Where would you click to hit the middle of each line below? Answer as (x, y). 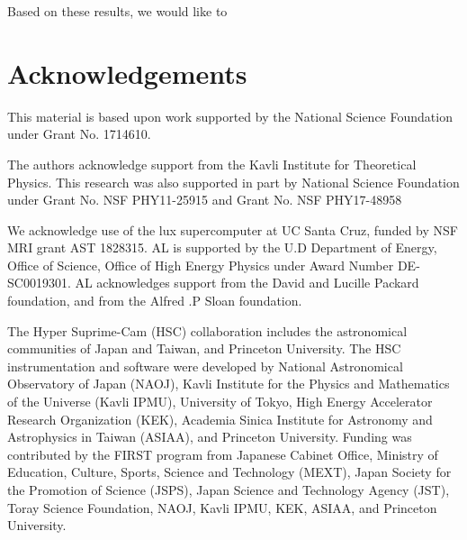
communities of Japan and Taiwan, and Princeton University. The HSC (204, 348)
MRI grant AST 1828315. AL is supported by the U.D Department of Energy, (222, 247)
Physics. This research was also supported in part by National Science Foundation (233, 182)
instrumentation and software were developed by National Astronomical (205, 366)
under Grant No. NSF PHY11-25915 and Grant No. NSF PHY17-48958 (205, 200)
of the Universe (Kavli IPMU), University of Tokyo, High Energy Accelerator (220, 402)
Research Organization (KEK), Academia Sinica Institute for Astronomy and (220, 419)
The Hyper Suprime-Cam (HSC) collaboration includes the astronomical (207, 330)
